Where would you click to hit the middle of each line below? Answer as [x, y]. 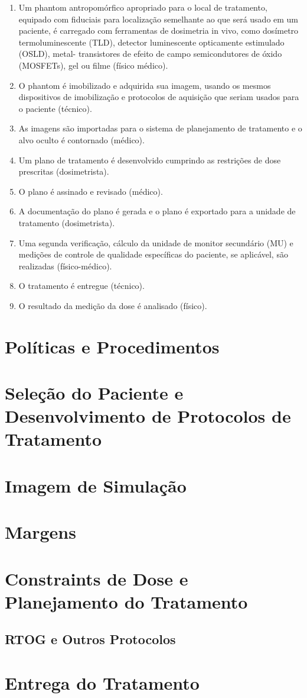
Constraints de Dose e [97, 578]
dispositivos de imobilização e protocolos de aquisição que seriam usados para [159, 97]
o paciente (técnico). [55, 108]
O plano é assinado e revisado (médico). [91, 191]
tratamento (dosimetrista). [67, 222]
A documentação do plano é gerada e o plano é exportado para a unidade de [157, 211]
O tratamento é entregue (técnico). [81, 286]
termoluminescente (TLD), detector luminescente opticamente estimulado [151, 42]
